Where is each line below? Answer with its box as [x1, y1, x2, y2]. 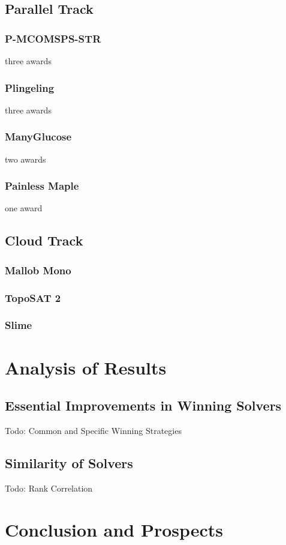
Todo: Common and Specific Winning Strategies [5, 424, 182, 436]
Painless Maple [5, 178, 79, 193]
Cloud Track [5, 231, 83, 250]
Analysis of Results [5, 355, 167, 379]
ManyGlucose [5, 129, 72, 144]
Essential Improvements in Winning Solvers [5, 396, 282, 415]
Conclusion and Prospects [5, 517, 224, 541]
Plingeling [5, 80, 55, 95]
